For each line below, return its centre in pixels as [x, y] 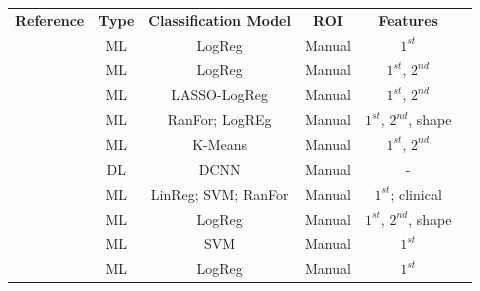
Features [408, 19]
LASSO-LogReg [219, 94]
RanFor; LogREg [219, 119]
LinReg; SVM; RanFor [219, 193]
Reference [50, 19]
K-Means [220, 143]
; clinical [416, 193]
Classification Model [219, 19]
